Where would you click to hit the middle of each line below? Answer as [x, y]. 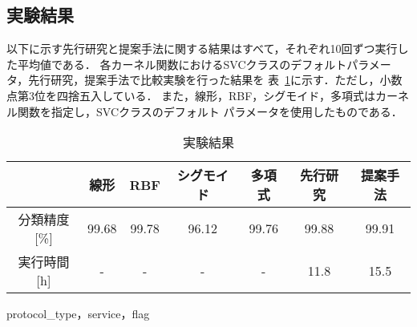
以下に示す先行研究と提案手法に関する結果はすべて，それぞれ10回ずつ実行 [202, 48]
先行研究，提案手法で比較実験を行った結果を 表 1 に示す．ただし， [204, 80]
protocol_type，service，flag [78, 314]
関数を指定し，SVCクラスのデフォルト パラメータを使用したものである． [210, 111]
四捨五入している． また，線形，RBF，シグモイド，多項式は [216, 95]
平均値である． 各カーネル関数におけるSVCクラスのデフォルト [182, 64]
